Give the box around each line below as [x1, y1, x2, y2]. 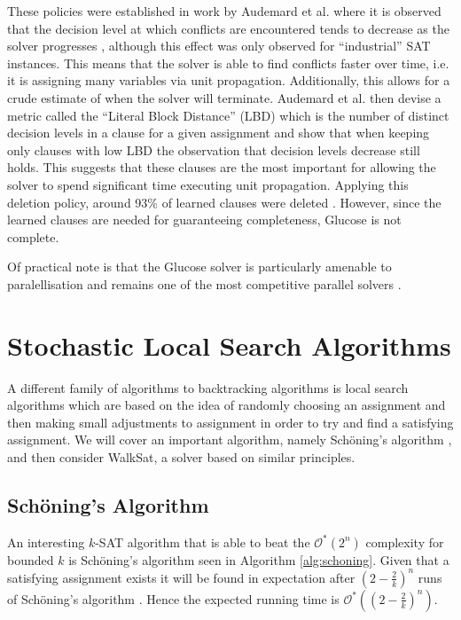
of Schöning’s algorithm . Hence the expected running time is [7, 589, 340, 608]
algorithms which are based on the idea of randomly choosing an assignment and [7, 396, 446, 414]
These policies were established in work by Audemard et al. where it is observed [7, 2, 441, 20]
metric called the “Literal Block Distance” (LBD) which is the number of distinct [7, 106, 449, 124]
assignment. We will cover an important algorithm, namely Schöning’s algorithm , [7, 430, 452, 449]
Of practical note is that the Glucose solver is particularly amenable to [7, 257, 392, 276]
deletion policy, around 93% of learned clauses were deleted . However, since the [7, 192, 441, 211]
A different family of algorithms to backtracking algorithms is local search [7, 378, 409, 396]
